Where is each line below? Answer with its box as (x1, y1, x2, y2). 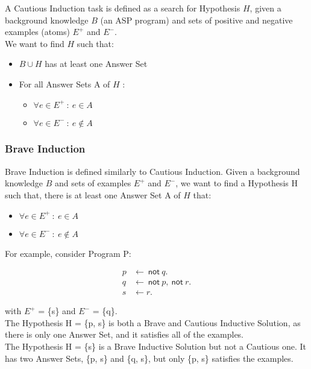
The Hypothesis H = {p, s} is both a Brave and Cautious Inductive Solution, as (5, 316, 301, 329)
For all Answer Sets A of (19, 77, 110, 90)
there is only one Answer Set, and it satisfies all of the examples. (5, 328, 244, 341)
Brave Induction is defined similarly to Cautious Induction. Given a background (5, 165, 300, 177)
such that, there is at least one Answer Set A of (5, 188, 181, 201)
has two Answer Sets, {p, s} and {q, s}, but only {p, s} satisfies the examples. (5, 352, 294, 364)
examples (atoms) (5, 25, 70, 38)
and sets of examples (54, 177, 131, 189)
